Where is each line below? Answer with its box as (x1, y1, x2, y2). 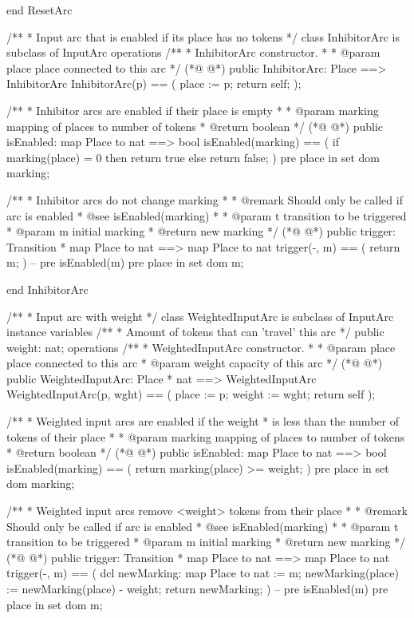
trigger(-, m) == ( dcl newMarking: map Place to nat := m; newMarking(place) (6, 565, 399, 581)
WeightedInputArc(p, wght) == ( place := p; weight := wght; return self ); (6, 386, 376, 402)
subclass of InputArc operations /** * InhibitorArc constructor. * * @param (6, 44, 380, 61)
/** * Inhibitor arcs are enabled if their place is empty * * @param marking (6, 101, 379, 118)
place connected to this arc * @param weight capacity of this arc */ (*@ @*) (6, 355, 383, 371)
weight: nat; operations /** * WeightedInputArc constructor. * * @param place (6, 339, 396, 355)
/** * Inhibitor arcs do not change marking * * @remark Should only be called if (6, 191, 403, 208)
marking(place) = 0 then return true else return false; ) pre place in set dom (6, 149, 380, 165)
